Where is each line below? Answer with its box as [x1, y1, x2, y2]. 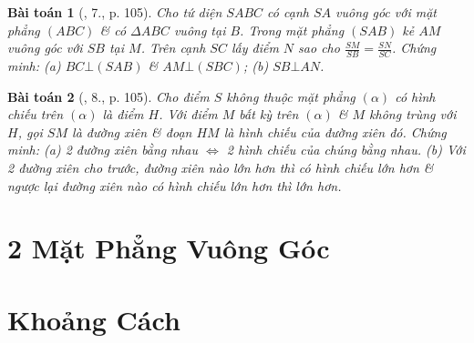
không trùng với [369, 105, 457, 124]
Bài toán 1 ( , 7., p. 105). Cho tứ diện [7, 3, 222, 21]
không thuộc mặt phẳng [226, 86, 355, 106]
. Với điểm [159, 105, 218, 124]
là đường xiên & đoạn [72, 122, 192, 141]
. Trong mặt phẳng [240, 20, 345, 39]
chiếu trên [7, 105, 64, 124]
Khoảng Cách [7, 300, 180, 338]
